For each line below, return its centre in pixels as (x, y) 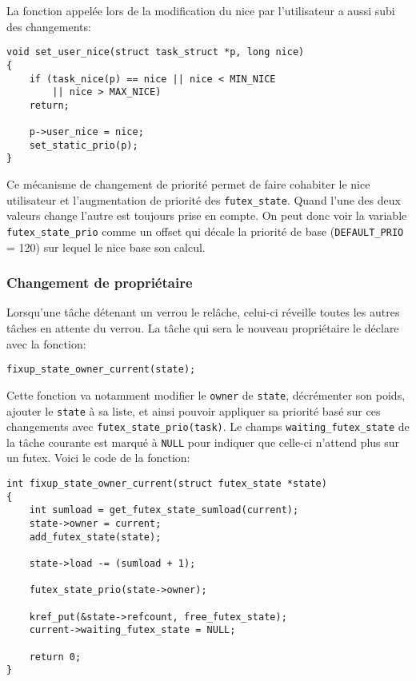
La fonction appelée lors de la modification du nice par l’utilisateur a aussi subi (201, 10)
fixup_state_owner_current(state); (101, 370)
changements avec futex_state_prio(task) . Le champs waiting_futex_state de (208, 426)
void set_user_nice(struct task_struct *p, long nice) (156, 52)
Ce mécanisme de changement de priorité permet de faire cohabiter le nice (188, 184)
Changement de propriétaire (100, 283)
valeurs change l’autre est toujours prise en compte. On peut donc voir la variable (207, 215)
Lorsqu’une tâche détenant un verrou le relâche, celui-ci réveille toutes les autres (203, 312)
